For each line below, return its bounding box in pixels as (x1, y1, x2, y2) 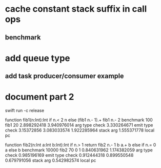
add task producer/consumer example (5, 72, 124, 80)
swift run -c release (5, 108, 44, 113)
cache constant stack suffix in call (5, 3, 147, 15)
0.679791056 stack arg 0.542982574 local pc (5, 157, 97, 164)
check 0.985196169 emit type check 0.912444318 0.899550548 (5, 152, 134, 158)
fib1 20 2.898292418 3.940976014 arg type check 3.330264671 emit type (5, 122, 153, 128)
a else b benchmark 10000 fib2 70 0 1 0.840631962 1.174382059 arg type (5, 147, 153, 153)
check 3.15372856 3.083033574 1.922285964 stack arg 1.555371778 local (5, 128, 155, 133)
